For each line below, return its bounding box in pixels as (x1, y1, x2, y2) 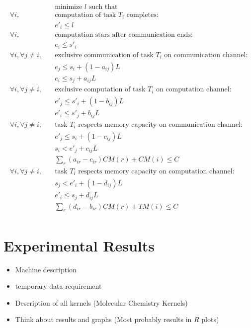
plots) (201, 314, 219, 325)
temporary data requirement (15, 281, 102, 291)
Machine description (15, 264, 77, 274)
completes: (126, 11, 159, 19)
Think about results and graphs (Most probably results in (15, 314, 192, 325)
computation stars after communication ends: (55, 31, 193, 39)
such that (88, 3, 118, 11)
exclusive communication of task (55, 51, 154, 59)
